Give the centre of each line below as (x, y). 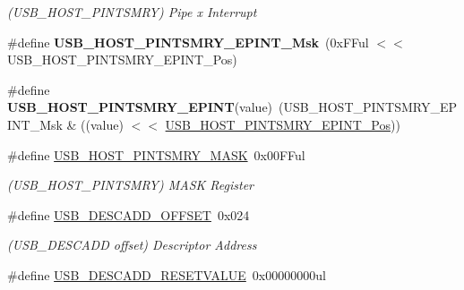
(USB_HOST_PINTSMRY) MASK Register (130, 185)
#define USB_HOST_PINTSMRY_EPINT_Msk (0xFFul (188, 42)
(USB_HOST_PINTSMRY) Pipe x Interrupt (132, 12)
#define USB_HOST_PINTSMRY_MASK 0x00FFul (156, 154)
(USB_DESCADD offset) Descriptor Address (132, 245)
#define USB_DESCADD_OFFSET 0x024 (129, 214)
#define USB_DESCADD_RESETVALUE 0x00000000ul (167, 274)
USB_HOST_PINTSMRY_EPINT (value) (140, 107)
